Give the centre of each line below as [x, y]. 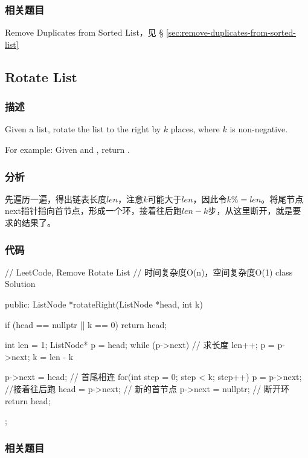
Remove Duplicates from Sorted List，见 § [84, 32]
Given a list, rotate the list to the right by [83, 129]
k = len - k [53, 356]
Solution [20, 284]
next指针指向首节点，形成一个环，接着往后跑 [93, 211]
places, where [195, 129]
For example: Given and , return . [67, 149]
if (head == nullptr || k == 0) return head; [86, 324]
